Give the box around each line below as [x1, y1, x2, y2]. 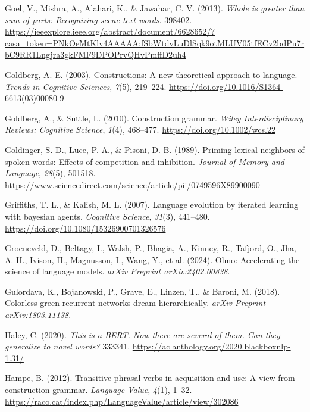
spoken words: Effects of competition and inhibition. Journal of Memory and [5, 155, 284, 167]
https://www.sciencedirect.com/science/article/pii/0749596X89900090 [5, 178, 260, 191]
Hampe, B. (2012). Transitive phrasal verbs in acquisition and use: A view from [5, 372, 295, 384]
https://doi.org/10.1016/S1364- [168, 80, 283, 92]
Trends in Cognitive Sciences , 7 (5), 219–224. [5, 80, 167, 92]
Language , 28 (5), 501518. [5, 167, 96, 179]
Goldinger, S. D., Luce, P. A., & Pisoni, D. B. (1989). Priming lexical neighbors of [5, 143, 305, 155]
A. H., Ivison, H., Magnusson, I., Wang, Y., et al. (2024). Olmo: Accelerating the [5, 253, 300, 266]
